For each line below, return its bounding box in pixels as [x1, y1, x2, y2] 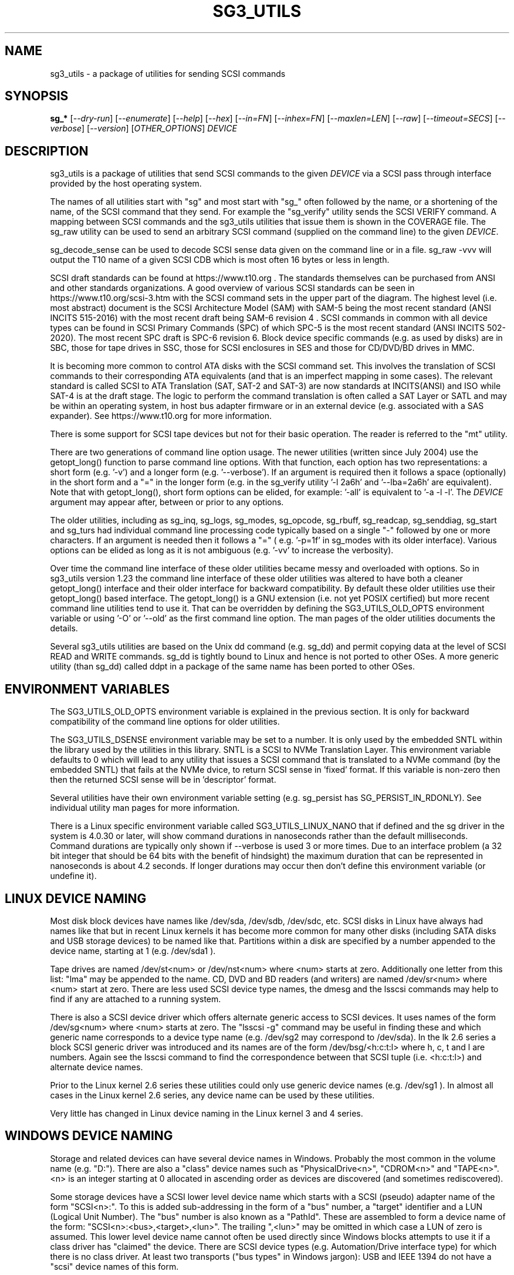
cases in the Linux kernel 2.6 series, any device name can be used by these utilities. [50, 1090, 375, 1100]
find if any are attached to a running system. [50, 993, 221, 1004]
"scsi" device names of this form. [50, 1261, 179, 1271]
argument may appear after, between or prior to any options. [50, 497, 284, 508]
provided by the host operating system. [50, 178, 202, 189]
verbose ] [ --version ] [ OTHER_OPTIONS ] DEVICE [50, 123, 237, 134]
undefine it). [50, 871, 97, 881]
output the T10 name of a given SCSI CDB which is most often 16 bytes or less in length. [50, 255, 390, 265]
